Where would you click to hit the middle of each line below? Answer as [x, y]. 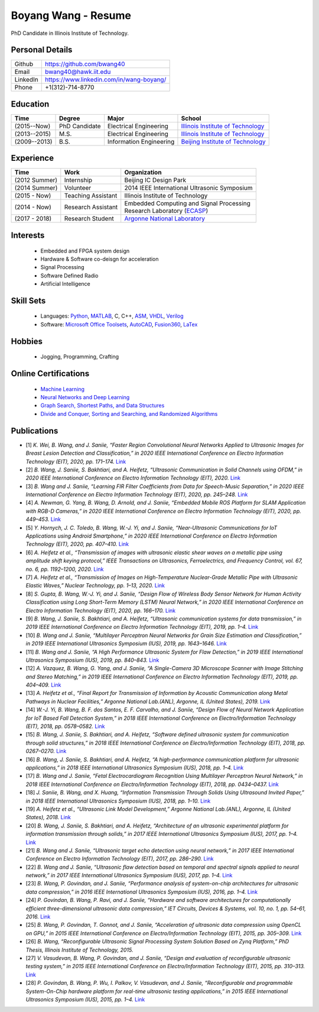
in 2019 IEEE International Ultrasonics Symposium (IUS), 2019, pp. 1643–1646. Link [126, 644]
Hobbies [27, 341]
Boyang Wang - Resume [71, 15]
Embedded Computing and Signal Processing [188, 203]
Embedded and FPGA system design [85, 251]
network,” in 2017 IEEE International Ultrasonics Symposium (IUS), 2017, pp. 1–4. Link [129, 875]
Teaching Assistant [91, 196]
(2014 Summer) [36, 188]
